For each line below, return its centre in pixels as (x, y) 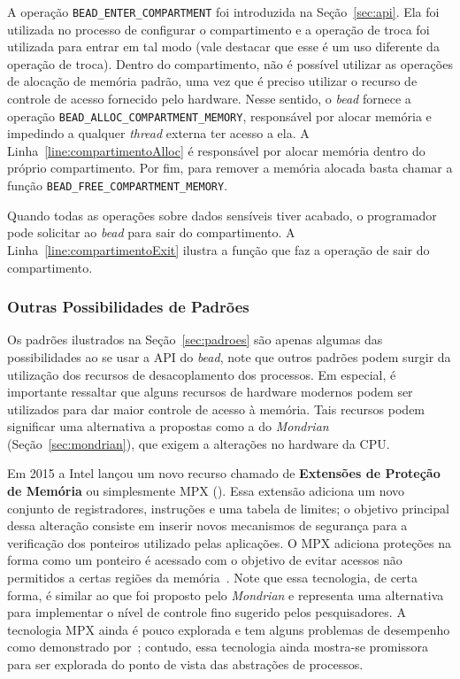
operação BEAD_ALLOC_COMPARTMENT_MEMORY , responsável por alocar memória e (219, 116)
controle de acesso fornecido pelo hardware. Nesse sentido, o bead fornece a (209, 99)
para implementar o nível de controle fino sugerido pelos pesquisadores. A (207, 612)
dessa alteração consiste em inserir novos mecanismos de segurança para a (207, 525)
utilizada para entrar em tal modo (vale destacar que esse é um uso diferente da (223, 46)
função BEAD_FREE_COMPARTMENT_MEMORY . (118, 185)
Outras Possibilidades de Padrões (128, 307)
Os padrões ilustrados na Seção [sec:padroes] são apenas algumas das (195, 339)
